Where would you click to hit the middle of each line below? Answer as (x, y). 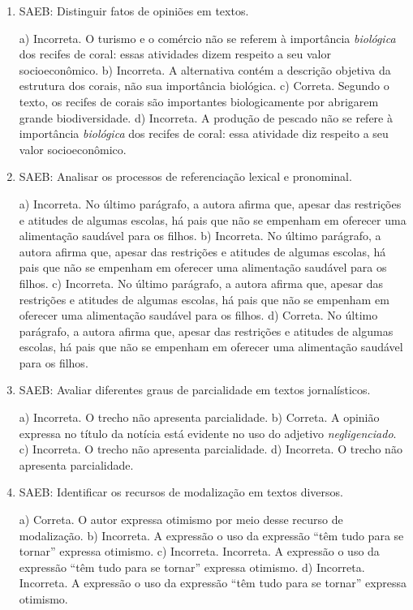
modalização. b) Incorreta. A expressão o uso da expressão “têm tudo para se (211, 535)
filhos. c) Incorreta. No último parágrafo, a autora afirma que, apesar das (201, 283)
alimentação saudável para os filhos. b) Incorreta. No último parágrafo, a (200, 236)
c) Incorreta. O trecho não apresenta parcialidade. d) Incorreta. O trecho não (211, 449)
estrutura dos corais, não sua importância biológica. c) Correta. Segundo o (204, 86)
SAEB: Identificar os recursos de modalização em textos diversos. (181, 492)
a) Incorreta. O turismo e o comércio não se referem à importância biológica (207, 38)
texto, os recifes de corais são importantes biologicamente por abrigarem (199, 101)
